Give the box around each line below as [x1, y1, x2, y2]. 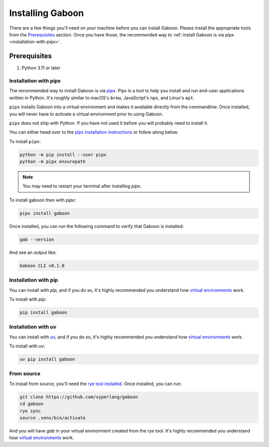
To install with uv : [9, 343, 45, 349]
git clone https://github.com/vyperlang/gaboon [19, 394, 138, 400]
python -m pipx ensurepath [19, 159, 86, 165]
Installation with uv [9, 323, 57, 330]
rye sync [19, 408, 41, 414]
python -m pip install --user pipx [19, 152, 107, 157]
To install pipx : [9, 138, 41, 144]
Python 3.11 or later [21, 65, 61, 71]
